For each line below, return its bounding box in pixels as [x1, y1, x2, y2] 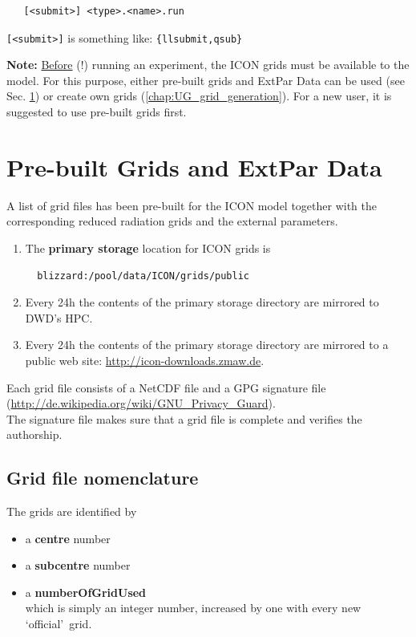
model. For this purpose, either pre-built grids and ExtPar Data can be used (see [6, 71, 405, 88]
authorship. [6, 426, 63, 443]
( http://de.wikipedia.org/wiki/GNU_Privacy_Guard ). [6, 395, 276, 412]
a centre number [25, 529, 111, 546]
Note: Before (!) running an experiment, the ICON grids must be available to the [6, 56, 410, 73]
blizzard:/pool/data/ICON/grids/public [37, 270, 249, 282]
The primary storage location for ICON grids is [25, 239, 271, 256]
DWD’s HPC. [25, 309, 93, 326]
